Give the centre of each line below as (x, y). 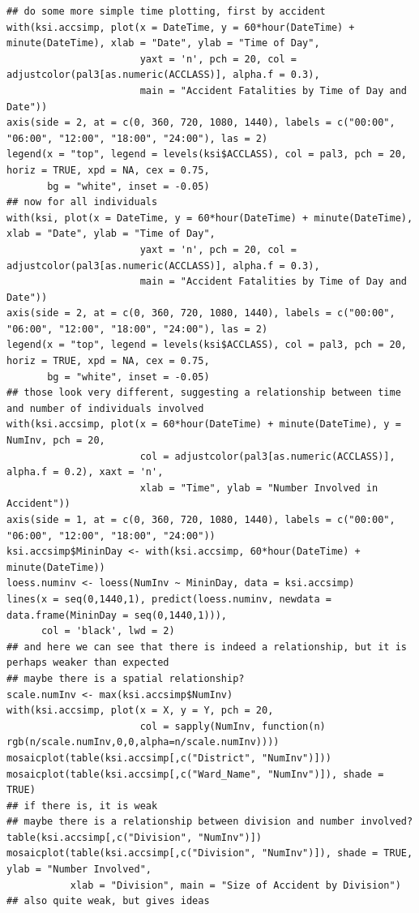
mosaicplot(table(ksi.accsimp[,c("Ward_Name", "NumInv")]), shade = (195, 774)
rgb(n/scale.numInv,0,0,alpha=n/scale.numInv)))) (143, 742)
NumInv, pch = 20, (56, 441)
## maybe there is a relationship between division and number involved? (210, 822)
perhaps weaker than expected (88, 663)
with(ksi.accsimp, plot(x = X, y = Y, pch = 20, (140, 711)
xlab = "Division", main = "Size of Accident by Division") (235, 885)
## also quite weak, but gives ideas (108, 901)
